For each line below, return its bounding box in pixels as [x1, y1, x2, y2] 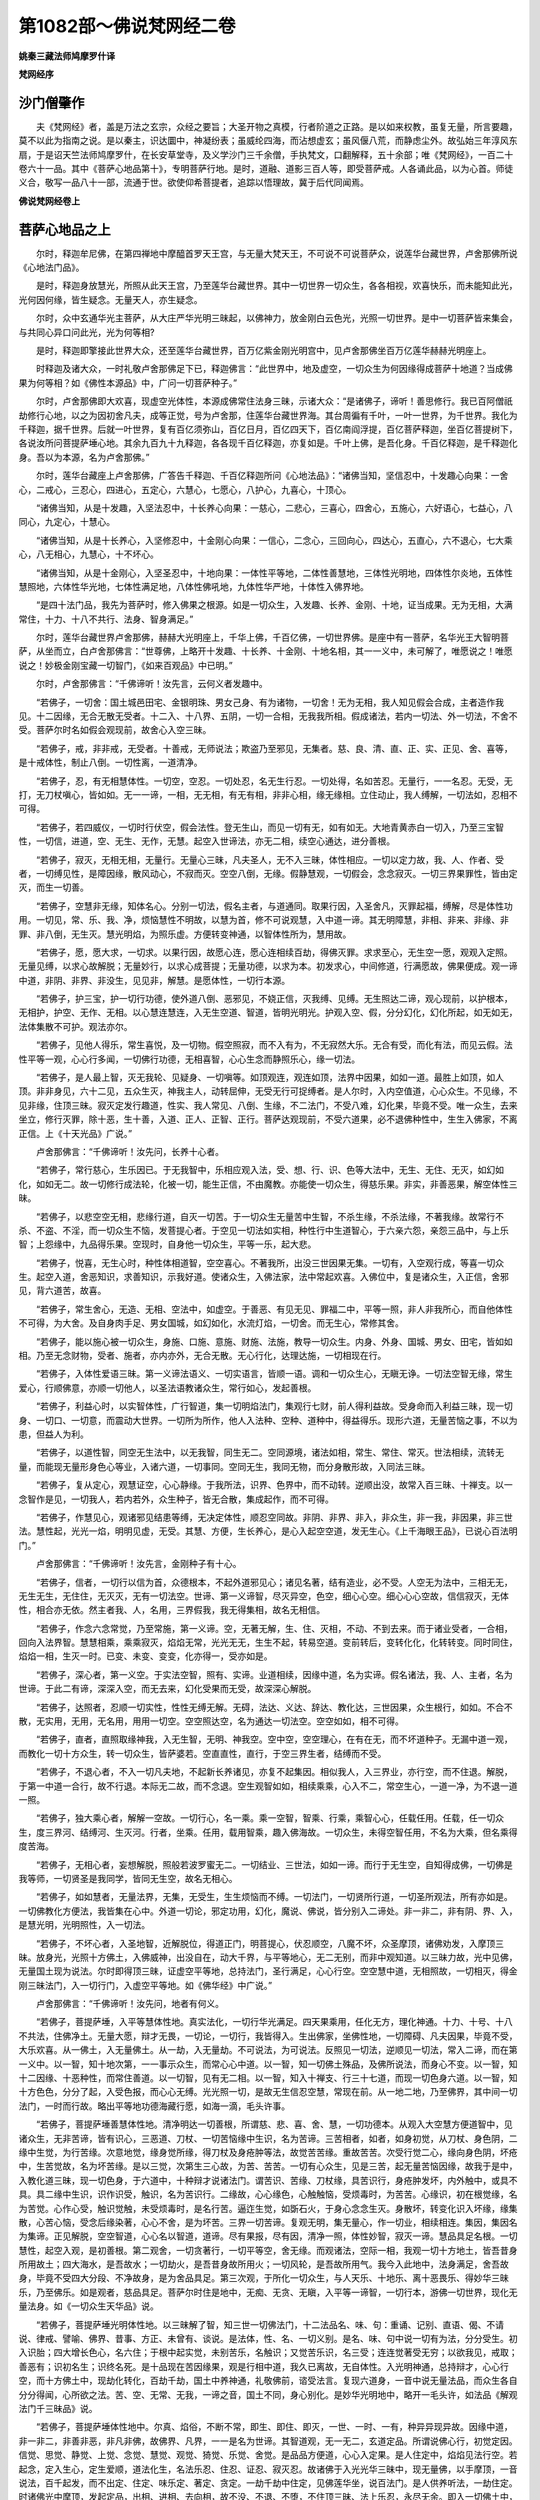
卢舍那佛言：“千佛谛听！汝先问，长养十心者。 [35, 1145, 225, 1157]
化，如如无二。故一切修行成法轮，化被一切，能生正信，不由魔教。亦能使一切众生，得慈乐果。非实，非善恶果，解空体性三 [18, 1178, 518, 1190]
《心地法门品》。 [18, 261, 85, 274]
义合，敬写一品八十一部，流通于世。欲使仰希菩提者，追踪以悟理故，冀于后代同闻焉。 [18, 176, 369, 189]
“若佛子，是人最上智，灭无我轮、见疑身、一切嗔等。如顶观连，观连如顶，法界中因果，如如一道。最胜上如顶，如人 [35, 1071, 505, 1084]
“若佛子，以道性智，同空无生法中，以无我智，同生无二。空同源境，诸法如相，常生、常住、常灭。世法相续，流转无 [35, 1446, 505, 1459]
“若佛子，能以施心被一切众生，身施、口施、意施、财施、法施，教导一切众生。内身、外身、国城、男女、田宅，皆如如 [35, 1335, 514, 1347]
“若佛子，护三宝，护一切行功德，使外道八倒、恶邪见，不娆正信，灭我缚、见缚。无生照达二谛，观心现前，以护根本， [35, 993, 514, 1005]
